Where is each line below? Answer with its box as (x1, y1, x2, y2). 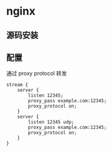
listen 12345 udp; (28, 119, 74, 125)
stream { (6, 82, 28, 88)
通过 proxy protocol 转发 (6, 70, 67, 77)
